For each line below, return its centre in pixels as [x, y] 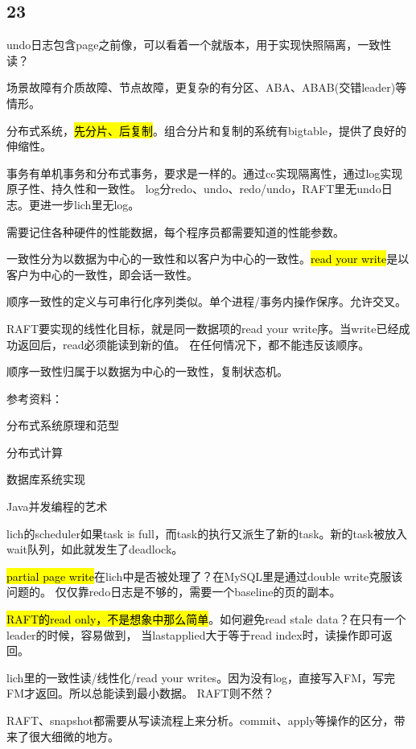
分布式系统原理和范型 [63, 425]
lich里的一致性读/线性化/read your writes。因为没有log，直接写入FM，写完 [201, 677]
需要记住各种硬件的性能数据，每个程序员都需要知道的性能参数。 [175, 231]
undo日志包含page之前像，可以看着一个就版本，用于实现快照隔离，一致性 [199, 45]
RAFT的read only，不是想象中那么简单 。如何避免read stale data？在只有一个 [206, 619]
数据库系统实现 [46, 479]
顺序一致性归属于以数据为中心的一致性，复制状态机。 [147, 371]
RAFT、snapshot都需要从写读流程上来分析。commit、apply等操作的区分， [200, 720]
